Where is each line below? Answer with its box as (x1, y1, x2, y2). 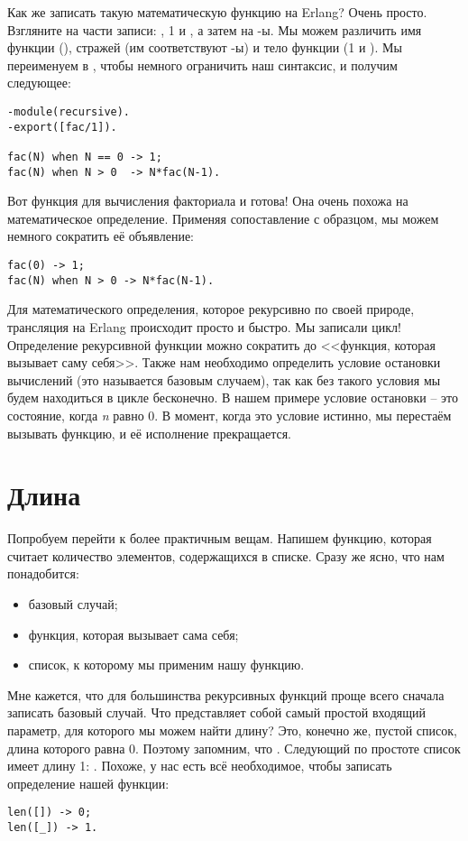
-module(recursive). (7, 105, 131, 118)
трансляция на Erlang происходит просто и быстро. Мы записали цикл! (7, 317, 401, 336)
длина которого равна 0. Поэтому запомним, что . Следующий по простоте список (7, 738, 461, 757)
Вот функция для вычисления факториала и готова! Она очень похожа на (7, 191, 408, 210)
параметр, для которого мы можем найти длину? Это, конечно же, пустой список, (7, 720, 457, 739)
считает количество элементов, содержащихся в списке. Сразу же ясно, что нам (7, 546, 445, 565)
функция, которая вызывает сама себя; (28, 624, 239, 643)
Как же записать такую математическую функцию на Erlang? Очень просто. (7, 3, 427, 21)
